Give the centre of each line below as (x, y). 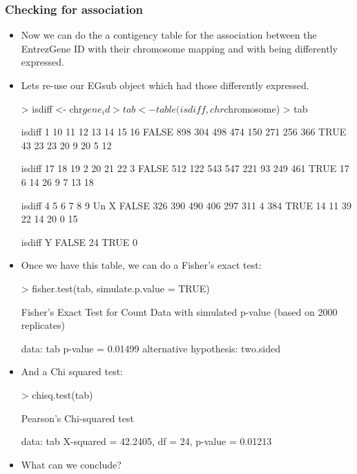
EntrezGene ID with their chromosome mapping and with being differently (179, 48)
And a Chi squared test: (72, 371)
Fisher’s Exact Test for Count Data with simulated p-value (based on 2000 (179, 311)
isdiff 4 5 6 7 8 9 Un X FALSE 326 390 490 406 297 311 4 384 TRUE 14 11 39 (186, 205)
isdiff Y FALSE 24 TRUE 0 (79, 241)
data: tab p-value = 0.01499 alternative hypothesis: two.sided (151, 348)
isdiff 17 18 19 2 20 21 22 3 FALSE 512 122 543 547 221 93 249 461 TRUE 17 (185, 168)
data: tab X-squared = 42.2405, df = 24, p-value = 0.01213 (146, 441)
